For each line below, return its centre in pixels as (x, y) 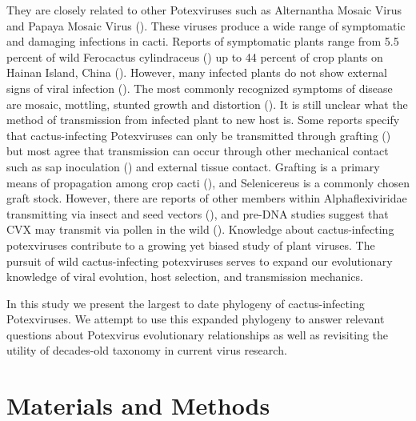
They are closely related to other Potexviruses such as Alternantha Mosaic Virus (204, 10)
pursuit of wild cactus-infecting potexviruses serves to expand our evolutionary (200, 261)
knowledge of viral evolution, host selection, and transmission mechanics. (185, 277)
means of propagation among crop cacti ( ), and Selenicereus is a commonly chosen (208, 182)
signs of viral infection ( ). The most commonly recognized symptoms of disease (200, 88)
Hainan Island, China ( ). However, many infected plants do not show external (197, 72)
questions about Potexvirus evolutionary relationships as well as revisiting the (197, 334)
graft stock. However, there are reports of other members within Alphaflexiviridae (207, 198)
